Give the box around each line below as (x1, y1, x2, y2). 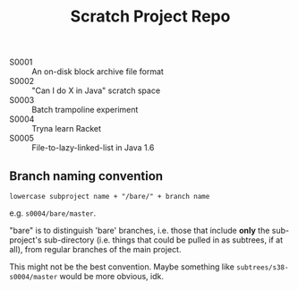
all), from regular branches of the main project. (9, 244, 182, 254)
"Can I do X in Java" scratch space (31, 85, 161, 96)
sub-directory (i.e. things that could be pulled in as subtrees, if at (43, 235, 284, 245)
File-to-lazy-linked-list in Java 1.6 (31, 142, 155, 153)
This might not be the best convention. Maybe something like (9, 261, 235, 272)
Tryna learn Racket (31, 124, 101, 134)
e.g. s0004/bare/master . (9, 208, 97, 218)
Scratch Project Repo (70, 6, 231, 27)
